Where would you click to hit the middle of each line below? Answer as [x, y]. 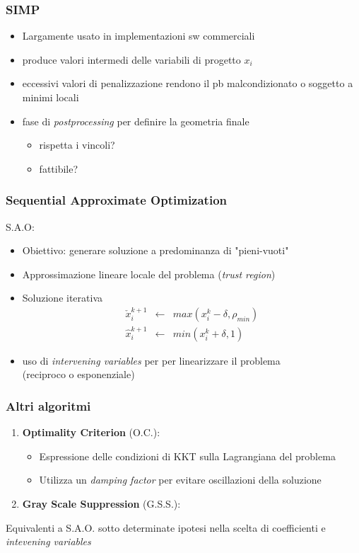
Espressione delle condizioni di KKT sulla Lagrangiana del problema [187, 456]
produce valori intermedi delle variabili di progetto [131, 59]
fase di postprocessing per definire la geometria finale [136, 121]
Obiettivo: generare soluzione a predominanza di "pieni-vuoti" [155, 250]
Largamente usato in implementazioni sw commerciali [139, 36]
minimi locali [51, 97]
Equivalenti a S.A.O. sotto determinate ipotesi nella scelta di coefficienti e [166, 527]
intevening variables [48, 541]
